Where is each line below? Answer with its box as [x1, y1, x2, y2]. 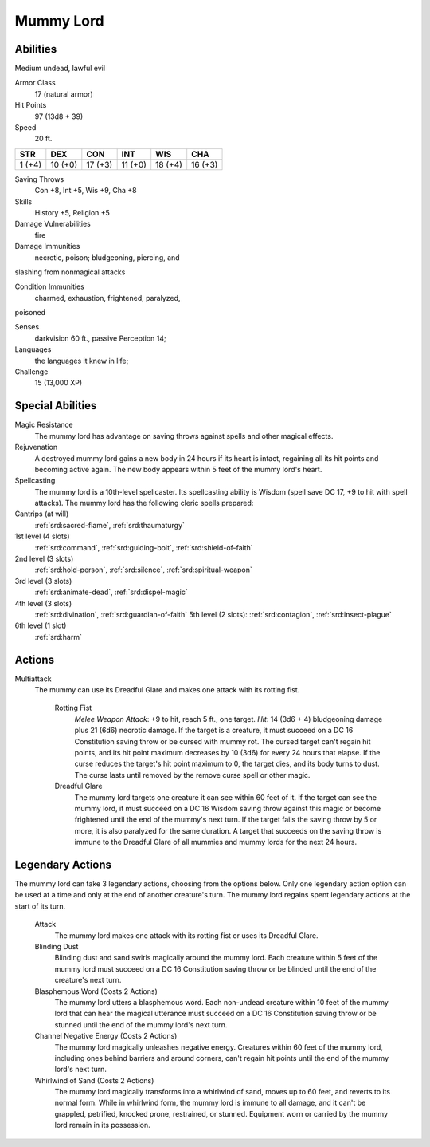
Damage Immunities [14, 242, 80, 251]
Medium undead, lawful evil [14, 64, 106, 73]
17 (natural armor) [34, 89, 93, 99]
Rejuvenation [14, 443, 58, 452]
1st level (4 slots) [14, 531, 71, 542]
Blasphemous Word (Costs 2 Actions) [34, 986, 158, 996]
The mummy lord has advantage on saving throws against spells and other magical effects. [34, 431, 334, 440]
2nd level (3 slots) [14, 554, 74, 564]
